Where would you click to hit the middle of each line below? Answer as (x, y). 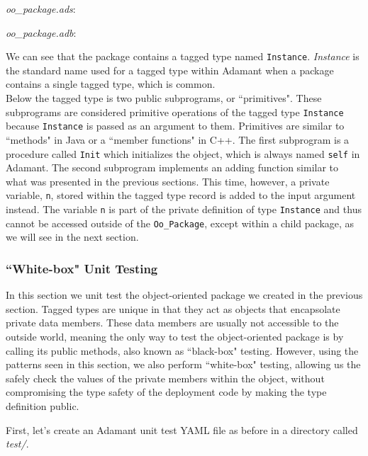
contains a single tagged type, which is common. (111, 84)
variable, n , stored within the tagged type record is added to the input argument (181, 195)
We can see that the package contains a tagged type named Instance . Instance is (183, 56)
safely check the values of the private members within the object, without (165, 378)
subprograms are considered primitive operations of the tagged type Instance (175, 112)
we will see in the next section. (72, 237)
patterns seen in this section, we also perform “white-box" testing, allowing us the (183, 364)
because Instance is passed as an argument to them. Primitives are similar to (175, 126)
